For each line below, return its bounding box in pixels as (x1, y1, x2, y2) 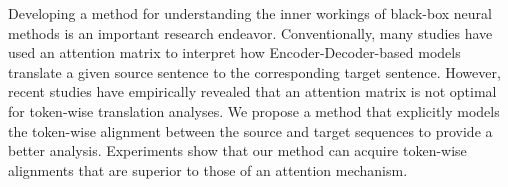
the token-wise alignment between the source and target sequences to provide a (8, 120, 493, 141)
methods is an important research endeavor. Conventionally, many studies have (8, 22, 493, 43)
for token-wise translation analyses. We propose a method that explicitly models (8, 100, 500, 121)
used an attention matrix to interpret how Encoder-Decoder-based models (8, 42, 461, 63)
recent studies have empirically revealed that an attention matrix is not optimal (8, 81, 497, 102)
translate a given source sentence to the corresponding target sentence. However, (8, 61, 501, 82)
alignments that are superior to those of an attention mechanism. (8, 159, 408, 180)
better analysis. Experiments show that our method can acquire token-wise (8, 140, 467, 161)
